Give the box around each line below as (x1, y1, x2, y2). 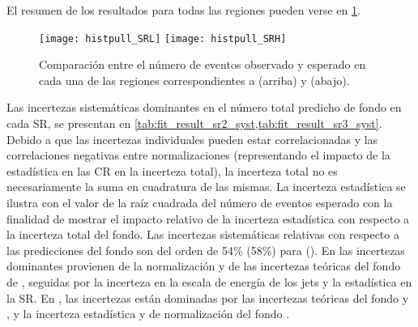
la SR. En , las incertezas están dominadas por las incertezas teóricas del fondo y (6, 289, 409, 306)
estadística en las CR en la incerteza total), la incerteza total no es (6, 162, 338, 179)
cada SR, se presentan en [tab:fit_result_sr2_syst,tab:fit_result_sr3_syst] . (6, 115, 382, 132)
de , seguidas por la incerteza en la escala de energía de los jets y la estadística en (6, 273, 412, 290)
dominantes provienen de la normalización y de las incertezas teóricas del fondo (6, 257, 401, 274)
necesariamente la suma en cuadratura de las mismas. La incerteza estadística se (6, 178, 406, 195)
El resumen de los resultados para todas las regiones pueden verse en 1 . (6, 2, 360, 18)
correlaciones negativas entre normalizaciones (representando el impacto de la (6, 147, 390, 163)
